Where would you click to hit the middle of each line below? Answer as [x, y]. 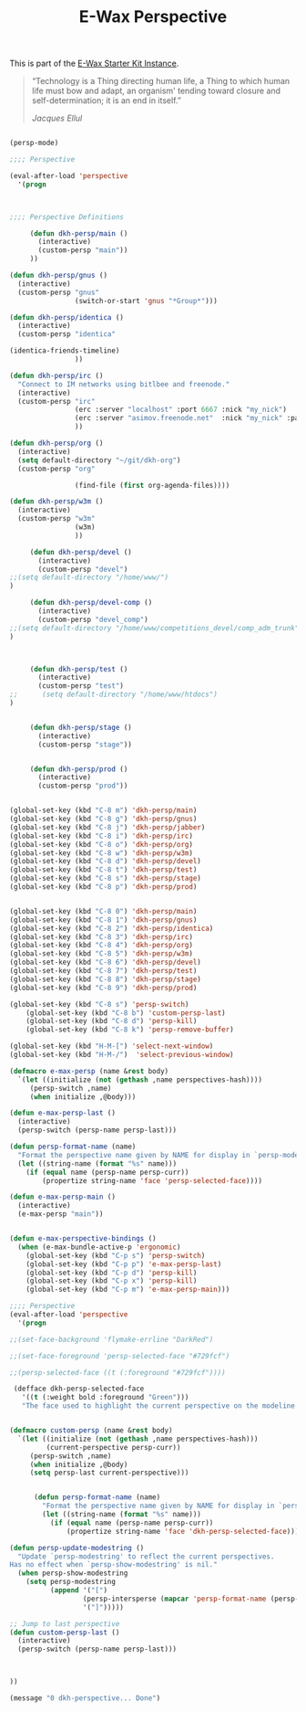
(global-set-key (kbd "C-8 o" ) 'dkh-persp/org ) [102, 844]
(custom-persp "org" [56, 469]
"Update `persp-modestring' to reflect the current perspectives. [146, 1556]
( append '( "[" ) [78, 1590]
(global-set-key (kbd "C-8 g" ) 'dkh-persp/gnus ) [103, 819]
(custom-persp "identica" [67, 334]
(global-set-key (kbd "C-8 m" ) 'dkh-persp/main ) [103, 810]
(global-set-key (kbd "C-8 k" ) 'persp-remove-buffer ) [130, 1030]
